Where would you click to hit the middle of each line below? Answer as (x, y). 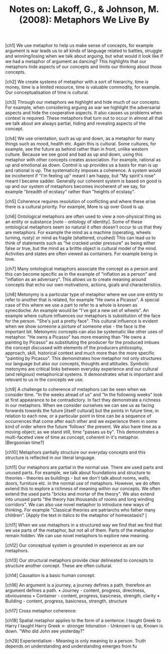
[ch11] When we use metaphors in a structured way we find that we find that (83, 525)
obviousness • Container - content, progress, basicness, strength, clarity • (82, 596)
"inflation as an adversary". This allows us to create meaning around (76, 280)
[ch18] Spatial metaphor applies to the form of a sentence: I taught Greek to (83, 620)
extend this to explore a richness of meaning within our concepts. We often (83, 489)
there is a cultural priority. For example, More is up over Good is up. (75, 207)
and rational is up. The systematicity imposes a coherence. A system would (83, 170)
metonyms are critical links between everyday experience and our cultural (82, 369)
